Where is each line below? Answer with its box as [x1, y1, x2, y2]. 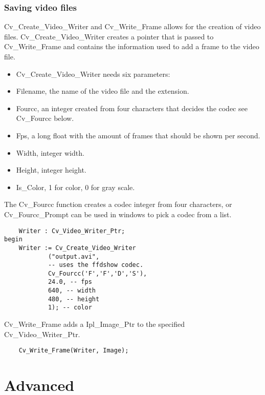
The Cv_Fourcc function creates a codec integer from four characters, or [4, 199, 232, 210]
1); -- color [48, 304, 92, 311]
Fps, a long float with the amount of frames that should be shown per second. [16, 130, 260, 140]
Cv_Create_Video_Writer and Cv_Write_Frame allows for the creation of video [4, 21, 261, 32]
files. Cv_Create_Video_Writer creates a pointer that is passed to [4, 31, 214, 41]
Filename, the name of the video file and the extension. [16, 86, 189, 96]
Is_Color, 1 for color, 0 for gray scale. [16, 181, 135, 192]
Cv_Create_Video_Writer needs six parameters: [16, 68, 170, 79]
